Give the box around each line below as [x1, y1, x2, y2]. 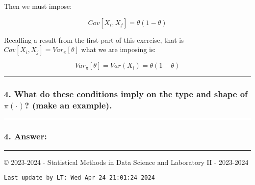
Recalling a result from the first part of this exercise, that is [4, 34, 184, 45]
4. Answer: [4, 130, 47, 142]
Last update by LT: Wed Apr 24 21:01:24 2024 [4, 174, 155, 182]
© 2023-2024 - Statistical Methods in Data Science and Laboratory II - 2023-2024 [4, 157, 249, 167]
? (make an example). [25, 99, 112, 111]
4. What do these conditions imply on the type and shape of [4, 88, 248, 100]
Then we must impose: [4, 1, 72, 11]
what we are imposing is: [81, 44, 156, 54]
